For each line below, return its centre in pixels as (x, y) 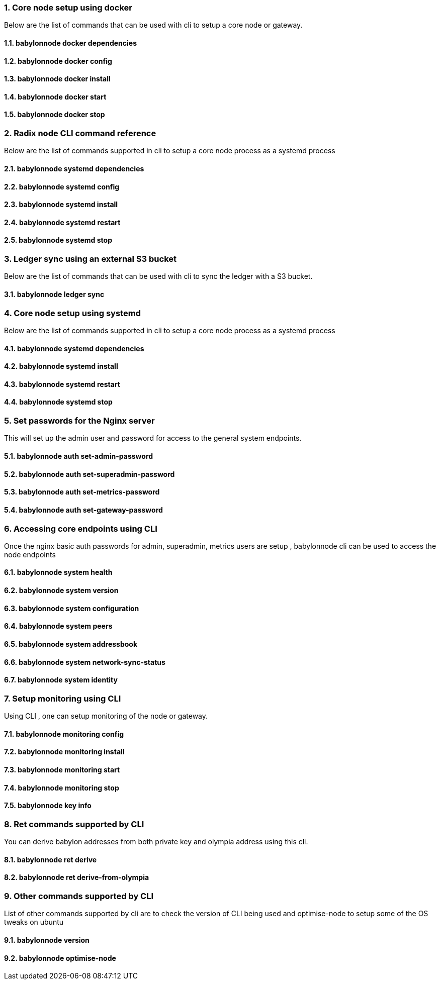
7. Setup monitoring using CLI (63, 698)
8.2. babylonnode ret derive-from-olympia (77, 877)
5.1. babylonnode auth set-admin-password (79, 456)
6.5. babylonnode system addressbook (71, 644)
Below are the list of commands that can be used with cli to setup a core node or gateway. (153, 25)
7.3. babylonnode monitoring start (62, 769)
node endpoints (30, 554)
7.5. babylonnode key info (48, 806)
